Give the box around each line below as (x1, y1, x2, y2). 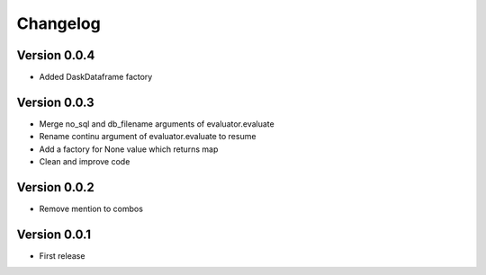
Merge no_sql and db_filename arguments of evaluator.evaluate (39, 118, 274, 129)
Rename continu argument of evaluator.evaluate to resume (39, 131, 256, 142)
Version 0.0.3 (16, 94, 94, 110)
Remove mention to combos (39, 203, 144, 215)
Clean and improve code (39, 156, 130, 167)
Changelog (16, 13, 101, 33)
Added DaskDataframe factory (39, 72, 153, 83)
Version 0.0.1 (16, 226, 92, 242)
